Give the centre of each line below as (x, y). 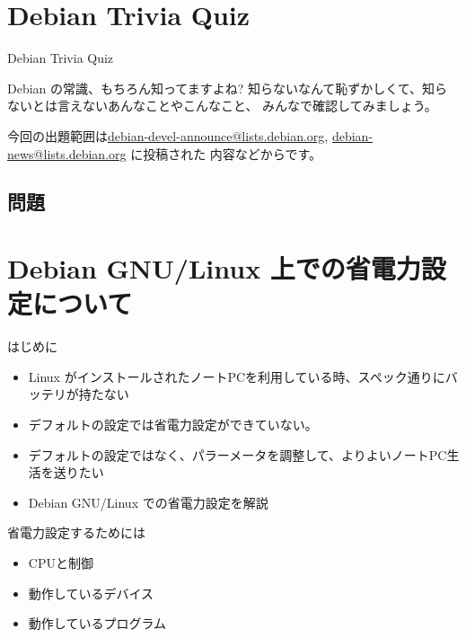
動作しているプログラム (97, 623)
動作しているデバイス (91, 593)
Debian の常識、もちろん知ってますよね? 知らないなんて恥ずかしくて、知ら (228, 88)
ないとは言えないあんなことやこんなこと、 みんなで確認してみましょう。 (222, 106)
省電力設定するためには (76, 532)
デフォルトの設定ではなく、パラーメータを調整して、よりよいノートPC (237, 454)
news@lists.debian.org (67, 153)
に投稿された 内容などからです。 (226, 153)
